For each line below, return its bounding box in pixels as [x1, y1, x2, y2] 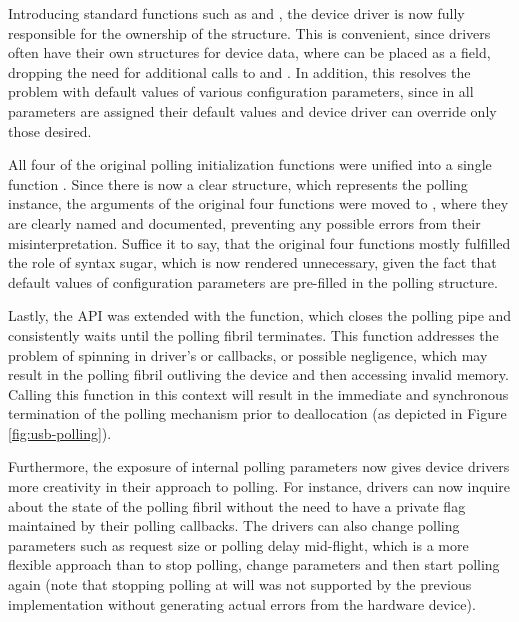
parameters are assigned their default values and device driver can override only [8, 100, 497, 121]
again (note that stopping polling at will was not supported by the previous [8, 574, 472, 595]
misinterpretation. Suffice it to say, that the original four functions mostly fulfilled [8, 232, 511, 253]
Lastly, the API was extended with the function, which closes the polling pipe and [8, 305, 512, 326]
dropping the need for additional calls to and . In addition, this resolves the [8, 61, 471, 82]
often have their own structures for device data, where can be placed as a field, [8, 42, 491, 63]
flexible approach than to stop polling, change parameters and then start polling [8, 554, 500, 575]
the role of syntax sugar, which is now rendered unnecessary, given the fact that [8, 252, 497, 273]
